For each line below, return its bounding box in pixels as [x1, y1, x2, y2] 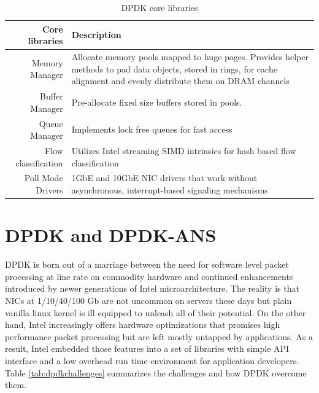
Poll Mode [24, 171, 63, 184]
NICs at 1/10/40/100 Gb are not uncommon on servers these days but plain [5, 294, 292, 306]
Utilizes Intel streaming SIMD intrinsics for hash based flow [71, 144, 296, 157]
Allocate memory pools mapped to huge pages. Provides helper [71, 50, 309, 63]
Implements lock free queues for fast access [71, 123, 233, 136]
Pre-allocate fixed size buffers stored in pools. [71, 95, 242, 108]
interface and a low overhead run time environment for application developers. [5, 354, 299, 367]
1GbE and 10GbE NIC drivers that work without [71, 171, 258, 184]
